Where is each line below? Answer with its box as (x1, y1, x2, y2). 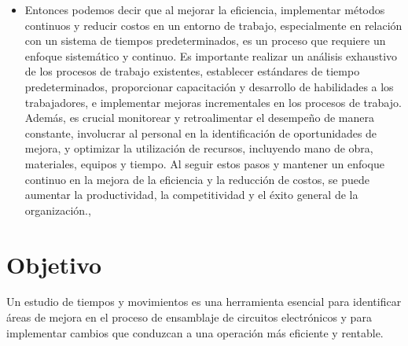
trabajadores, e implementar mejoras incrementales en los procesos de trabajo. (24, 94, 402, 110)
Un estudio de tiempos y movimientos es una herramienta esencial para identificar (6, 293, 402, 310)
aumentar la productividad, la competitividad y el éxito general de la (24, 186, 358, 203)
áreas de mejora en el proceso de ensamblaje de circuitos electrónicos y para (6, 309, 372, 326)
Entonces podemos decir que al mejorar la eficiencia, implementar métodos (24, 2, 385, 17)
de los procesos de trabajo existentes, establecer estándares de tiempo (24, 63, 360, 79)
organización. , (24, 201, 91, 218)
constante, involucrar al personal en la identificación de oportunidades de (24, 124, 377, 141)
